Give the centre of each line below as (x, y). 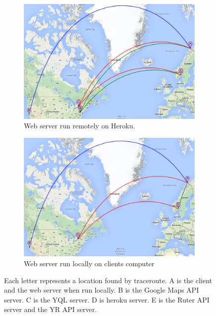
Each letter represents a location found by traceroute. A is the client (108, 280)
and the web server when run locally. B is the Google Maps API (102, 290)
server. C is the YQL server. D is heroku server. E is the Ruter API (107, 299)
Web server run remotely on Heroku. (79, 126)
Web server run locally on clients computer (89, 263)
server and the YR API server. (50, 309)
